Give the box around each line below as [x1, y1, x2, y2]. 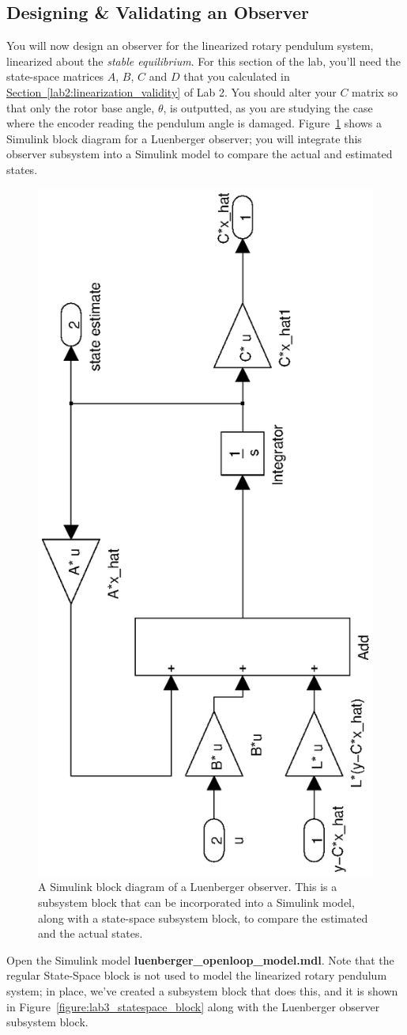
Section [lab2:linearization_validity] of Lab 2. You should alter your [6, 83, 337, 100]
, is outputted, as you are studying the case [163, 99, 373, 116]
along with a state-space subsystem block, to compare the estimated [38, 909, 368, 926]
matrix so [352, 83, 398, 100]
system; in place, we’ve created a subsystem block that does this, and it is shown [6, 983, 398, 999]
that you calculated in [183, 68, 290, 85]
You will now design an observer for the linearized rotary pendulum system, [6, 37, 374, 54]
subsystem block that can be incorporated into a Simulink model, [38, 894, 355, 911]
